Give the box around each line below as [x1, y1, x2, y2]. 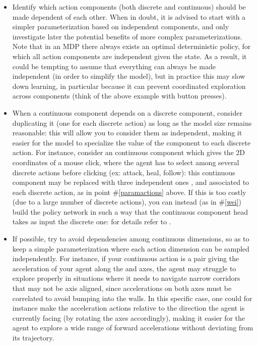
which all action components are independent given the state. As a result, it [12, 51, 247, 61]
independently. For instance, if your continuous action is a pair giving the [12, 253, 239, 264]
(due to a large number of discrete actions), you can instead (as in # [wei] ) [12, 196, 242, 207]
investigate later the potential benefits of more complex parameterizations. [12, 31, 242, 41]
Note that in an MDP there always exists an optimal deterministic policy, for [12, 41, 251, 52]
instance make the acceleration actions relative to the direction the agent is [12, 303, 245, 313]
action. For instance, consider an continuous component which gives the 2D [12, 147, 245, 158]
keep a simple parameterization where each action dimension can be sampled [12, 243, 249, 254]
